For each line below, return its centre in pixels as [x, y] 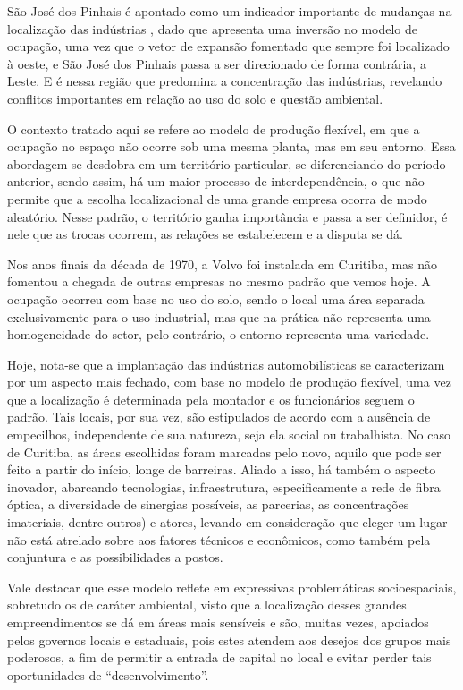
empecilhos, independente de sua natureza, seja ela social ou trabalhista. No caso [229, 434]
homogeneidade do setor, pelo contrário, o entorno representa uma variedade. [219, 334]
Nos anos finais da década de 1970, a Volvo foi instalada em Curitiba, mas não [223, 264]
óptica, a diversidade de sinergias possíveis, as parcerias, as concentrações [208, 504]
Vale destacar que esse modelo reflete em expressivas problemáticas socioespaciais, [232, 587]
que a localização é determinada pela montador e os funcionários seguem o [211, 399]
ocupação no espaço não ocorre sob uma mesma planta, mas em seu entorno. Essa [231, 146]
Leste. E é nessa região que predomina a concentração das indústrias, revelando [225, 81]
